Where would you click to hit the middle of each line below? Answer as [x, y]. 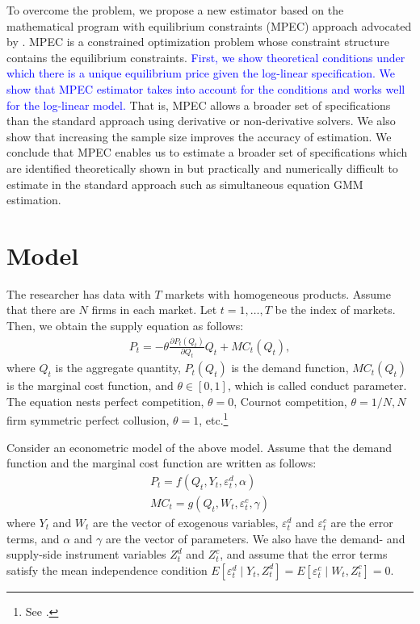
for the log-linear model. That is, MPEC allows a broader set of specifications [199, 105]
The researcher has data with [79, 293]
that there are [41, 310]
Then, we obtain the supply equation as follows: [125, 326]
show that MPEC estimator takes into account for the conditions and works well [206, 88]
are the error [362, 522]
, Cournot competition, [290, 401]
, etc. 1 [214, 419]
